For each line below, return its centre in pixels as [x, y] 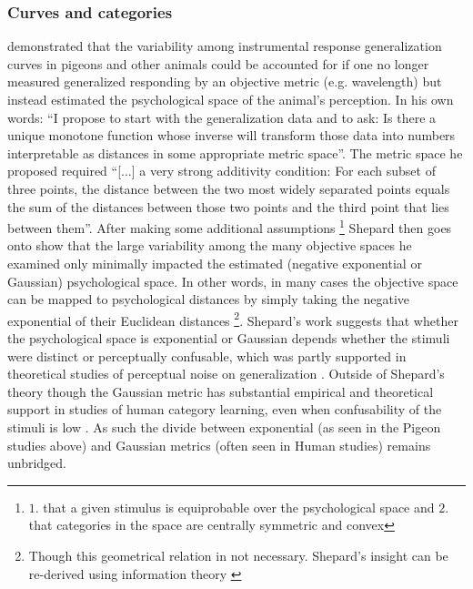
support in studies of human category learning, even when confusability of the [225, 409]
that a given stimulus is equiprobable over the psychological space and [239, 507]
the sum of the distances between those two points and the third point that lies [228, 206]
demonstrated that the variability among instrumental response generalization [225, 46]
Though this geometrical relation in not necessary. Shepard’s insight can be [238, 555]
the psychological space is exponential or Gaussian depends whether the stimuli [229, 338]
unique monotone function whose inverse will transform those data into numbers [231, 135]
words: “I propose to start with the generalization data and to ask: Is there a [222, 117]
